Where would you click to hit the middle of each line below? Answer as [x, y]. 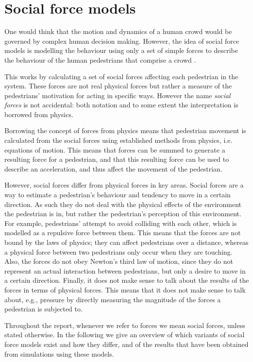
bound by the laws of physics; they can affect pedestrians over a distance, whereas [126, 242]
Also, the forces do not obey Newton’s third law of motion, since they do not [119, 261]
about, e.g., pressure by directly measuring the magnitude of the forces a [113, 299]
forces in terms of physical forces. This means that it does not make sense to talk [125, 289]
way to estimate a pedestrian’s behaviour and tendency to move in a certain [118, 195]
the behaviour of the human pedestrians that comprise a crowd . [100, 60]
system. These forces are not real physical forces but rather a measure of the [118, 86]
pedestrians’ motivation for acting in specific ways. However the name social [118, 95]
